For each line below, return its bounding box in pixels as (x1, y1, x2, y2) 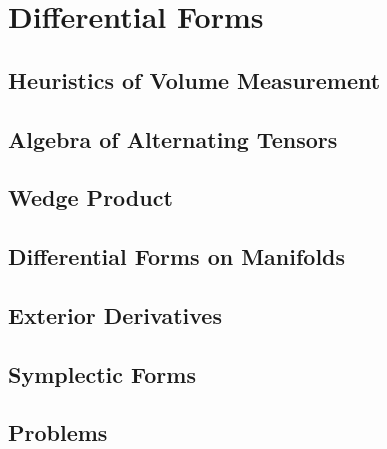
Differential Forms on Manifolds (8, 241, 346, 272)
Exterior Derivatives (8, 299, 222, 330)
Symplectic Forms (8, 358, 196, 389)
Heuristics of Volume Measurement (8, 64, 381, 95)
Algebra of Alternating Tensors (8, 123, 338, 154)
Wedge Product (8, 182, 173, 213)
